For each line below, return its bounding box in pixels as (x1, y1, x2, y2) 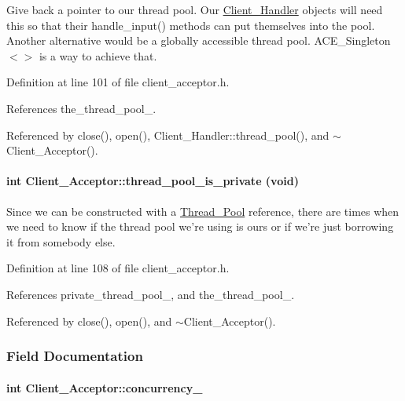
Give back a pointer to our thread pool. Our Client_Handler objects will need (6, 2, 383, 17)
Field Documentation (6, 346, 143, 366)
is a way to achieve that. (39, 47, 157, 64)
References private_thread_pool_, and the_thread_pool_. (6, 286, 295, 302)
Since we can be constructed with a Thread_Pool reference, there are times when (6, 202, 399, 219)
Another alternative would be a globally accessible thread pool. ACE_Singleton (6, 32, 391, 49)
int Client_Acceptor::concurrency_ (6, 379, 203, 396)
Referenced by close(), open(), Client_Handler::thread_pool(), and (6, 126, 330, 143)
